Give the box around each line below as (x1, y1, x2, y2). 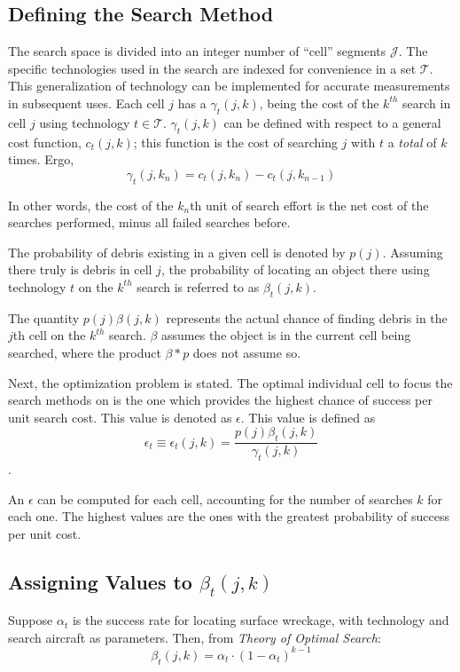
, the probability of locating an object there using (160, 260, 430, 279)
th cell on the (12, 326, 86, 344)
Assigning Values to (8, 567, 192, 595)
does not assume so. (192, 343, 301, 361)
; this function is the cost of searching (133, 132, 338, 151)
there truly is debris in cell (8, 260, 152, 279)
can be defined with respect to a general (223, 113, 441, 131)
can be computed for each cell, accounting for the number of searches (37, 489, 413, 508)
